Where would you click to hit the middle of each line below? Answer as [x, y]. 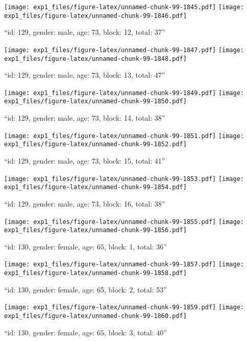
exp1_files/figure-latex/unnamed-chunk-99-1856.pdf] [95, 230]
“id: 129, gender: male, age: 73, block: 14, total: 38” [85, 118]
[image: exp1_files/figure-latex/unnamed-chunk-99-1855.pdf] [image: [124, 222]
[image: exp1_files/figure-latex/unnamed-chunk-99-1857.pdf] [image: [124, 265]
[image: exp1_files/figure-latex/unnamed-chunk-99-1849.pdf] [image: [124, 93]
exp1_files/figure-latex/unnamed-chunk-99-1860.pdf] [95, 316]
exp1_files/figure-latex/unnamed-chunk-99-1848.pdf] [95, 59]
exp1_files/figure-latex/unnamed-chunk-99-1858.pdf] [95, 273]
